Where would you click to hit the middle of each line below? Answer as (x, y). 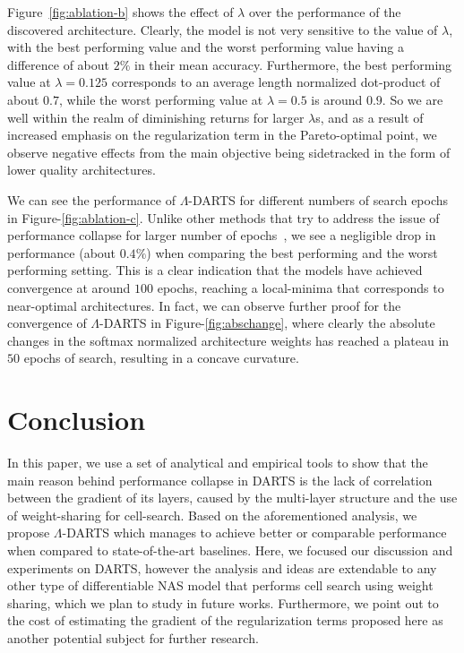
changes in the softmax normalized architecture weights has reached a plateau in (228, 340)
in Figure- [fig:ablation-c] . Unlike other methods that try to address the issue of (223, 217)
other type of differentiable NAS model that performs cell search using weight (220, 585)
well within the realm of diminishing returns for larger (156, 117)
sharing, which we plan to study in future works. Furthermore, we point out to (223, 602)
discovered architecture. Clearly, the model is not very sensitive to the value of (223, 29)
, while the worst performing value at (161, 99)
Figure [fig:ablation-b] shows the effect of (120, 12)
